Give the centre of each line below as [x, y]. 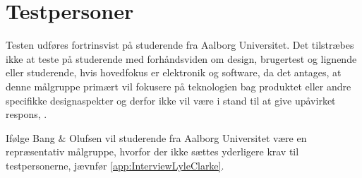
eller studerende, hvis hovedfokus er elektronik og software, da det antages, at [174, 72]
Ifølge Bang [30, 137]
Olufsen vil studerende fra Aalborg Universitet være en [188, 137]
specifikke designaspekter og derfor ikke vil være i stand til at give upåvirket [171, 100]
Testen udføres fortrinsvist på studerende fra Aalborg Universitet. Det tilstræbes [180, 45]
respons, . [26, 114]
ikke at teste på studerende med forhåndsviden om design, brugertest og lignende [181, 58]
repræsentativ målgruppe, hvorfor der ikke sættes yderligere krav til [152, 152]
